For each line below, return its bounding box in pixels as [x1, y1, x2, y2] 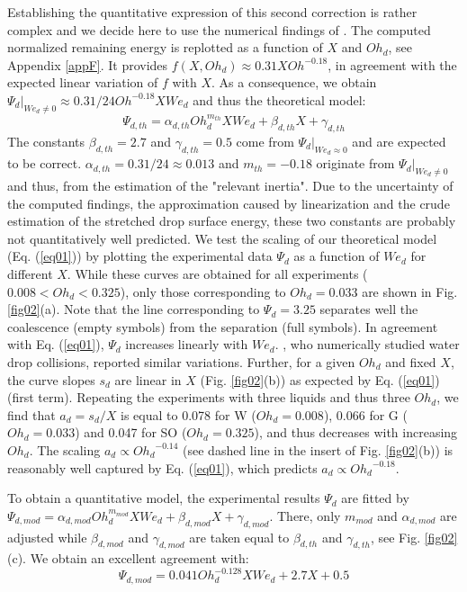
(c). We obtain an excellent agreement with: [7, 549, 249, 568]
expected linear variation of [7, 73, 158, 92]
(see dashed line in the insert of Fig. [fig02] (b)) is [183, 440, 454, 459]
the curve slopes [7, 370, 95, 389]
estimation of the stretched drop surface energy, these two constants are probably [7, 211, 456, 230]
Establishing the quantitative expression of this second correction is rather [7, 3, 418, 21]
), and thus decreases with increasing [254, 423, 458, 442]
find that [7, 405, 56, 424]
